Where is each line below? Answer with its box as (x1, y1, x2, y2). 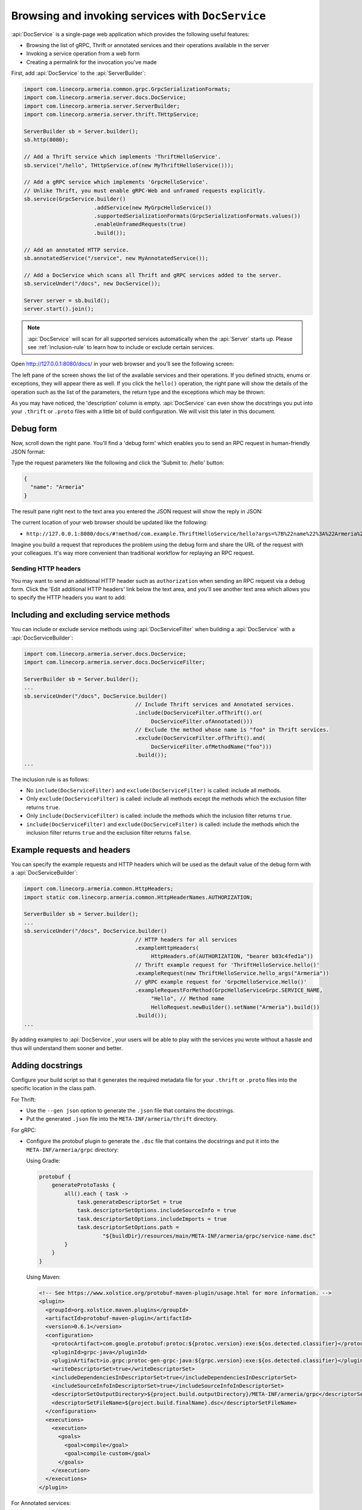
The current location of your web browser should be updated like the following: (11, 519, 208, 526)
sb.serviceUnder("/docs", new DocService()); (24, 280, 161, 287)
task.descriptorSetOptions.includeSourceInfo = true (77, 1207, 237, 1214)
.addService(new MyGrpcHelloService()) (94, 204, 212, 211)
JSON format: (11, 448, 45, 455)
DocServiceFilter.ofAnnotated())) (151, 718, 253, 725)
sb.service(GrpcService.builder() (24, 196, 126, 202)
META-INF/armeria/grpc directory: (26, 1146, 119, 1153)
